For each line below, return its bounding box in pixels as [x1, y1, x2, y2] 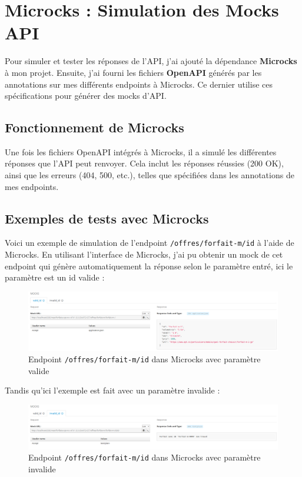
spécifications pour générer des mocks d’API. [5, 89, 167, 102]
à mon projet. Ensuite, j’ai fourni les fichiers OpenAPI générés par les [5, 66, 262, 78]
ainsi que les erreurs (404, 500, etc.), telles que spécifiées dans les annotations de [5, 169, 294, 181]
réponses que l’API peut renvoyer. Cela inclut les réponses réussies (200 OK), [5, 157, 284, 169]
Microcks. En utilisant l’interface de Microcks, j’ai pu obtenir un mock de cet [5, 248, 283, 261]
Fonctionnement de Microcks [5, 118, 184, 136]
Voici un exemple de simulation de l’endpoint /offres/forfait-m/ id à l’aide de [5, 236, 294, 249]
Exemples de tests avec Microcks [5, 209, 209, 227]
